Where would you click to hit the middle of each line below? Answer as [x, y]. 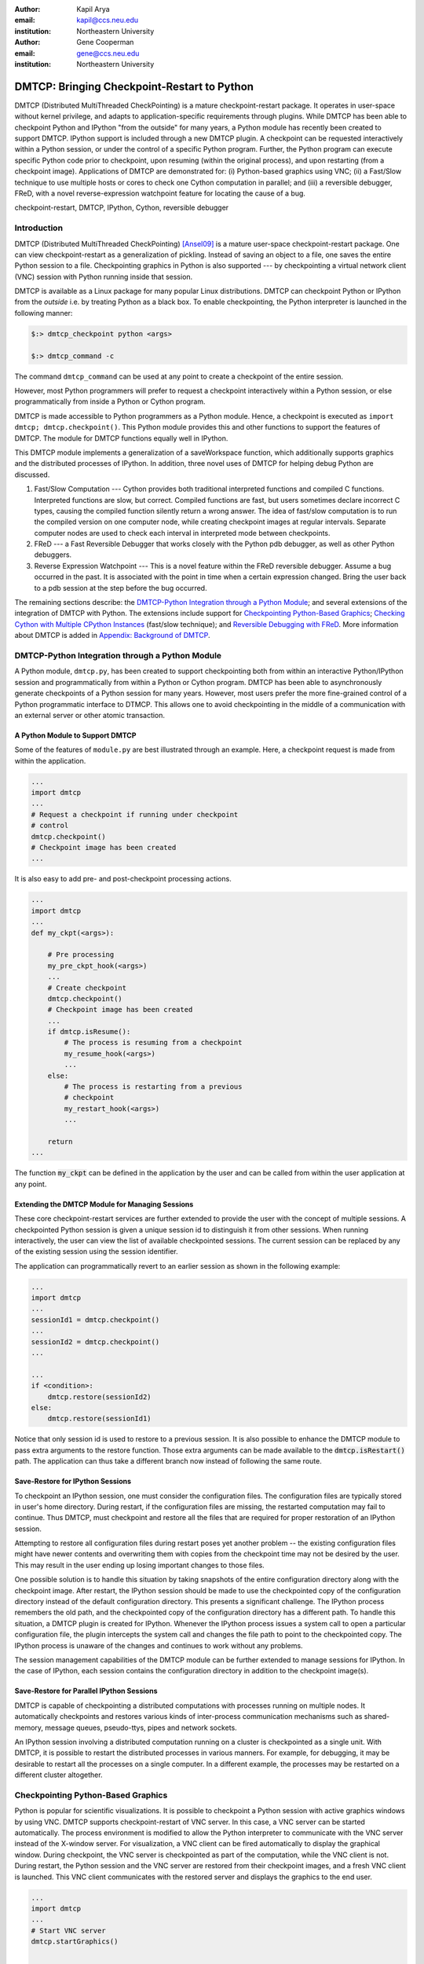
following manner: [44, 313]
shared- [377, 1717]
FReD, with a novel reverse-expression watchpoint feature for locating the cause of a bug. [160, 193]
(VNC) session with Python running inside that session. [104, 277]
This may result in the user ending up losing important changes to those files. [139, 1565]
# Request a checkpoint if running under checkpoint [135, 814]
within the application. [50, 760]
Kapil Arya [93, 9]
